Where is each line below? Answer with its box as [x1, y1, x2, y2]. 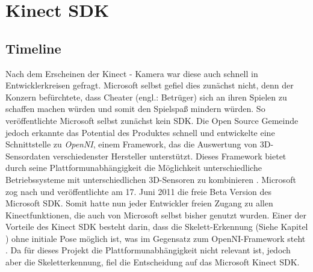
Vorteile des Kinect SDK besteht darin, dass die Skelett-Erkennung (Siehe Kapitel [5, 220, 308, 233]
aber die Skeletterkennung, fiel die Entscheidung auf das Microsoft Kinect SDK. [5, 256, 300, 268]
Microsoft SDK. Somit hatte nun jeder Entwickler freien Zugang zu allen [5, 197, 273, 209]
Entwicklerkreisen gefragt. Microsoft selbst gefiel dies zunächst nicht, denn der [5, 79, 294, 91]
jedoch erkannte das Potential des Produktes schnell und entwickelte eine [5, 126, 275, 138]
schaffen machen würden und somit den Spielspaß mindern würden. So [5, 102, 265, 115]
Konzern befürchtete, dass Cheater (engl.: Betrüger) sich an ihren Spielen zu [5, 90, 287, 103]
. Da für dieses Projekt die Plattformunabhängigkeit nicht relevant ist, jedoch [5, 244, 291, 256]
